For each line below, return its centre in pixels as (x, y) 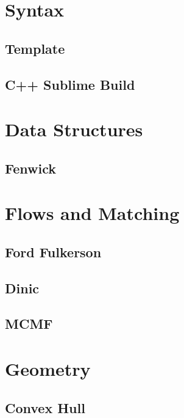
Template (35, 48)
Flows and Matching (92, 213)
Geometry (48, 369)
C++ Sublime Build (70, 84)
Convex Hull (45, 407)
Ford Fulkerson (53, 251)
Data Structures (74, 129)
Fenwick (30, 168)
